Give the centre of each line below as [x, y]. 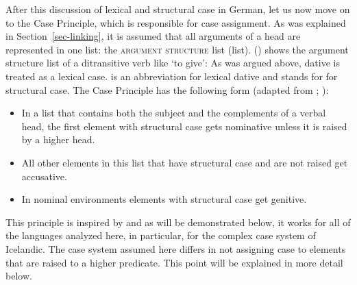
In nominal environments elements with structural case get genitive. [164, 199]
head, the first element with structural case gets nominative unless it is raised [184, 126]
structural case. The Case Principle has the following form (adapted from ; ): [167, 89]
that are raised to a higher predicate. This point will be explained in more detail [174, 262]
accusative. [44, 176]
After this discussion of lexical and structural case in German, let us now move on [178, 9]
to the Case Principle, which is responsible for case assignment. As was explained [176, 22]
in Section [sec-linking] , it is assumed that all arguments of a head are [153, 36]
